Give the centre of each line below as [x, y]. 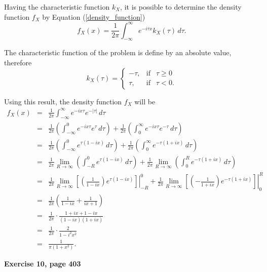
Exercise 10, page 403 [43, 263]
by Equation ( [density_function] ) [94, 16]
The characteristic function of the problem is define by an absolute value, [118, 52]
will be [145, 101]
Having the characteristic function [57, 7]
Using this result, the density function [63, 101]
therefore [18, 63]
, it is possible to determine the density [181, 7]
